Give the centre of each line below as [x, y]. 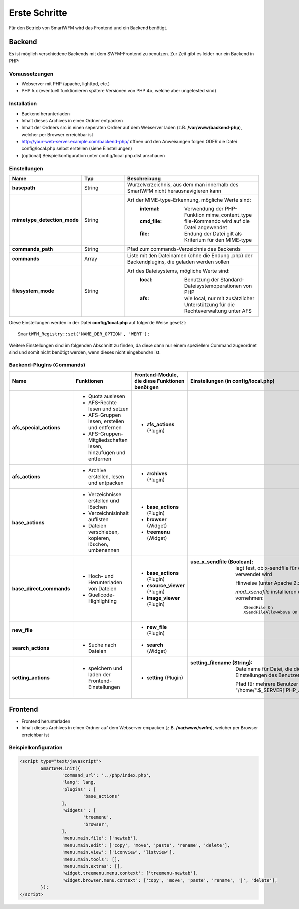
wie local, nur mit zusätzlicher [220, 298]
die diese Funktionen [159, 381]
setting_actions [31, 678]
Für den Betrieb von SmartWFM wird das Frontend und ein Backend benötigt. [88, 28]
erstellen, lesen [106, 477]
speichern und [105, 668]
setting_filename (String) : [221, 663]
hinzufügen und [107, 453]
